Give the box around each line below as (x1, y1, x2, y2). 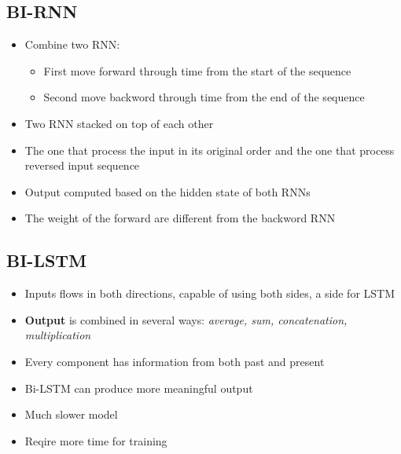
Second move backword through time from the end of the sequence (43, 89, 365, 105)
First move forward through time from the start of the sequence (43, 62, 351, 79)
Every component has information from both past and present (24, 353, 325, 369)
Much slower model (24, 406, 118, 423)
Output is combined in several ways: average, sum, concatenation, (24, 311, 348, 328)
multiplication (24, 327, 91, 343)
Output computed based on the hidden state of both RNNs (24, 183, 311, 200)
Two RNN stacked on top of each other (24, 115, 214, 131)
